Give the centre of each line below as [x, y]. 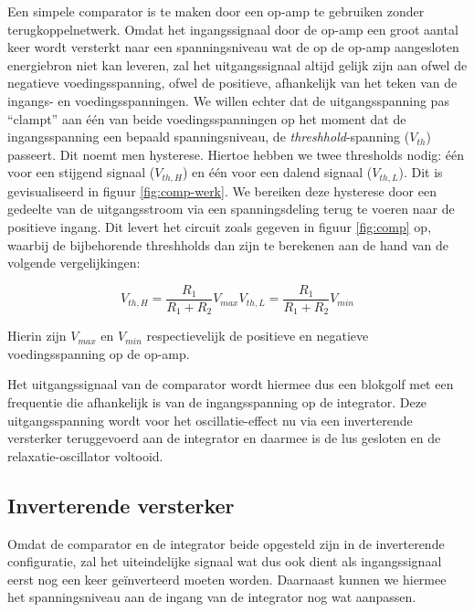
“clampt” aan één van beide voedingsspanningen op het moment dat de [207, 118]
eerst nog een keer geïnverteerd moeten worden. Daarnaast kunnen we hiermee [227, 579]
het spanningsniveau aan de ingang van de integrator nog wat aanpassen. [212, 597]
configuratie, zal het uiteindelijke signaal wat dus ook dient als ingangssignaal [225, 561]
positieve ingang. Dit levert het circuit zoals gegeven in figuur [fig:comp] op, [220, 226]
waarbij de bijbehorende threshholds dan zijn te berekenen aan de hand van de [228, 244]
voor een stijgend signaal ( [81, 172]
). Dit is [421, 172]
